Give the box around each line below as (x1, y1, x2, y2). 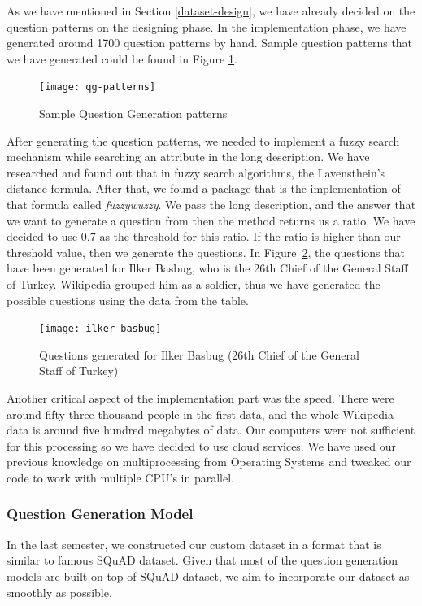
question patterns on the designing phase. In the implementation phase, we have (7, 18, 407, 35)
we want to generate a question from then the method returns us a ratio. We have (7, 211, 415, 229)
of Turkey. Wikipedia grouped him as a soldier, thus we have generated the (7, 275, 381, 292)
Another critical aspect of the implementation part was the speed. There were (7, 390, 394, 406)
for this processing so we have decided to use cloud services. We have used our (7, 437, 397, 454)
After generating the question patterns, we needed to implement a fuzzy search (7, 132, 400, 149)
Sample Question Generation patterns (39, 105, 228, 122)
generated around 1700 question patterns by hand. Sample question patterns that (7, 34, 413, 51)
